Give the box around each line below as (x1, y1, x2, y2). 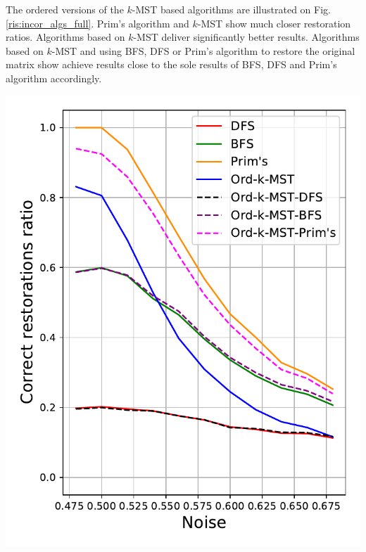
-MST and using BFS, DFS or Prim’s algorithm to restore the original (51, 43, 355, 58)
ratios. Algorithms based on (6, 30, 125, 44)
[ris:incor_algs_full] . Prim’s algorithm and (6, 15, 189, 30)
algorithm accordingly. (6, 70, 102, 85)
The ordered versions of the (6, 2, 124, 16)
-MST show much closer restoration (197, 15, 351, 30)
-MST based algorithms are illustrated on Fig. (132, 2, 331, 16)
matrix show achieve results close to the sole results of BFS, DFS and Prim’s (6, 57, 337, 72)
